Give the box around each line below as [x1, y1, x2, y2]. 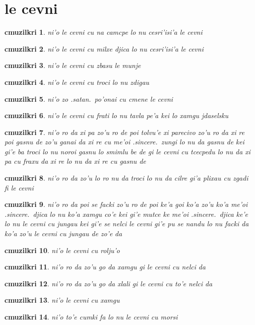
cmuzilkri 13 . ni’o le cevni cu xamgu [4, 295, 120, 305]
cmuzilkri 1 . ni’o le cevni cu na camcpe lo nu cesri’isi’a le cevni [4, 27, 202, 37]
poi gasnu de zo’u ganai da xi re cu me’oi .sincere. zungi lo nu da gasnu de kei [4, 136, 245, 147]
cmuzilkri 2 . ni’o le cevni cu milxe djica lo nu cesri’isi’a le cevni [4, 43, 204, 54]
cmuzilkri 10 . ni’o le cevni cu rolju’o [4, 245, 120, 255]
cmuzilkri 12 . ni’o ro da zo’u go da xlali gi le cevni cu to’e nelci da [4, 278, 212, 288]
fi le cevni [4, 182, 34, 193]
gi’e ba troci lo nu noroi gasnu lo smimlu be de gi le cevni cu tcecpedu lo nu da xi [4, 146, 251, 156]
